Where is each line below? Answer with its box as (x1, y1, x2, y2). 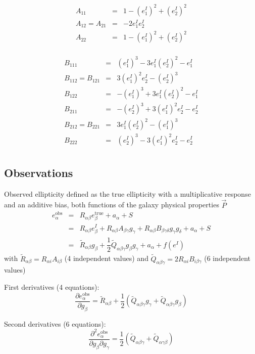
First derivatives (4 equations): (4, 282, 99, 292)
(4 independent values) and (64, 253, 148, 263)
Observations (4, 164, 73, 180)
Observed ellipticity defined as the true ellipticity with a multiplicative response (4, 188, 251, 199)
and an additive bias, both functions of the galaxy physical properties (4, 199, 219, 210)
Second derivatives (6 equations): (4, 318, 106, 329)
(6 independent (204, 253, 251, 263)
